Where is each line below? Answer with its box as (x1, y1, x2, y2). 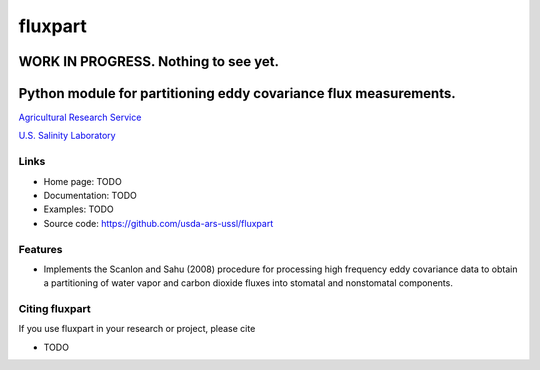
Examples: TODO (43, 203, 114, 215)
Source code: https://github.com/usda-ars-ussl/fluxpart (43, 217, 274, 229)
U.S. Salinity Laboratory (18, 130, 116, 142)
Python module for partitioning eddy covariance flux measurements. (18, 85, 456, 102)
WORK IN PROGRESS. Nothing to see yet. (18, 53, 280, 70)
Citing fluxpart (18, 302, 91, 316)
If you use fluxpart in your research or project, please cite (18, 323, 256, 335)
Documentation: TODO (43, 190, 137, 201)
